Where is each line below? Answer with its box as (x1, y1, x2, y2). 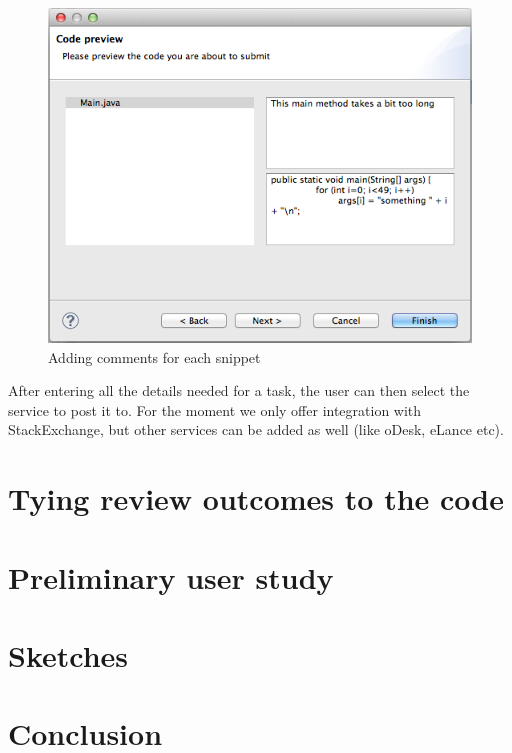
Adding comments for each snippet (48, 346, 261, 367)
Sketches (8, 634, 129, 675)
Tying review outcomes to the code (8, 478, 504, 519)
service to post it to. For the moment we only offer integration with (8, 399, 422, 420)
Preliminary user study (8, 556, 334, 597)
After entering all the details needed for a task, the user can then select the (8, 380, 470, 401)
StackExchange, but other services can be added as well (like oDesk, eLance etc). (8, 419, 504, 440)
